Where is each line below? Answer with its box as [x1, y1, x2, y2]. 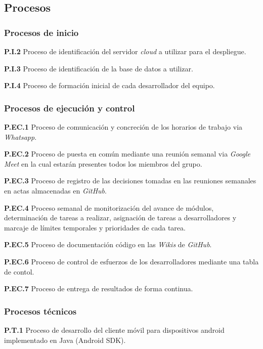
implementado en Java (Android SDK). [4, 334, 126, 345]
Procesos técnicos [4, 304, 77, 317]
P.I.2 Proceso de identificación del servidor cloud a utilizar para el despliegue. [4, 46, 246, 56]
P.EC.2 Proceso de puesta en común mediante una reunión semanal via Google [4, 148, 250, 159]
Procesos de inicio [4, 26, 79, 38]
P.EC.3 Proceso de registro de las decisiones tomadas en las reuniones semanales [4, 175, 256, 186]
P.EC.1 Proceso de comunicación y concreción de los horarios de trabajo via [4, 122, 243, 132]
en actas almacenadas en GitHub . [4, 185, 107, 196]
